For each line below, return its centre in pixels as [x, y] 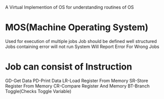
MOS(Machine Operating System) [77, 27]
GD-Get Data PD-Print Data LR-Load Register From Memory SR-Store [77, 80]
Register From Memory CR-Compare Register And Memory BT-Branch [77, 86]
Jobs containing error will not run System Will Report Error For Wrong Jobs [82, 46]
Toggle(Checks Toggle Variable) [38, 91]
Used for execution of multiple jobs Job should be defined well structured [81, 41]
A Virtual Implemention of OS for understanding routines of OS [69, 7]
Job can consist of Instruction [69, 67]
